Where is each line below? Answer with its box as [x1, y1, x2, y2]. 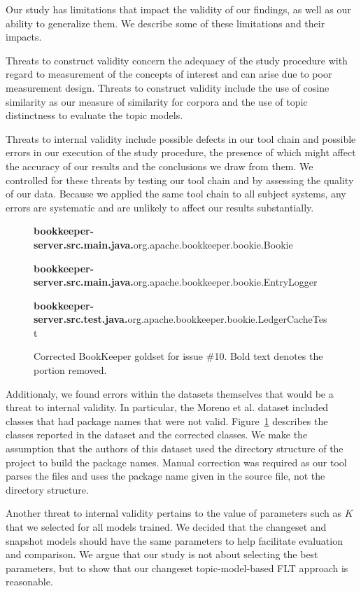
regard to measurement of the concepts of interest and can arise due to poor [6, 67, 332, 81]
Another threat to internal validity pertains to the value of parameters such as [6, 506, 342, 520]
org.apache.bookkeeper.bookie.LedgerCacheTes [127, 312, 327, 326]
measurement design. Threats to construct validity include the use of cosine [6, 80, 330, 95]
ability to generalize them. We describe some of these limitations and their [6, 15, 325, 30]
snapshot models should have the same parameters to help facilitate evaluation [6, 533, 343, 548]
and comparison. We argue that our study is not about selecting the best [6, 547, 318, 562]
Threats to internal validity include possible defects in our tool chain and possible [6, 131, 356, 146]
